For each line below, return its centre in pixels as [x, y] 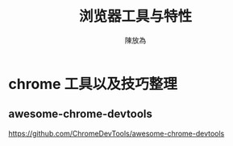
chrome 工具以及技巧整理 [93, 84]
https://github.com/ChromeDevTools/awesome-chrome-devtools [116, 133]
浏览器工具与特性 [135, 16]
